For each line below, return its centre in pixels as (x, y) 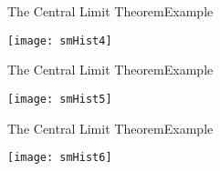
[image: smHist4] (60, 40)
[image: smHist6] (60, 158)
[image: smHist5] (60, 99)
